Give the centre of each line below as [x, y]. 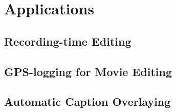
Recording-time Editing [68, 41]
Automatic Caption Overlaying [87, 101]
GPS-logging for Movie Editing [88, 71]
